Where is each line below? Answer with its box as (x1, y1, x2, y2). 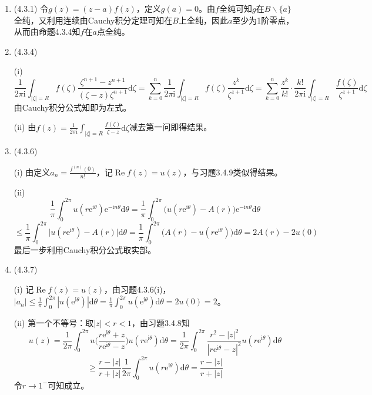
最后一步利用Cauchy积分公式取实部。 (14, 243, 156, 255)
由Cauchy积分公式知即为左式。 (14, 101, 132, 113)
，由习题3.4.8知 (132, 316, 190, 328)
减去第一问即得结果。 (129, 121, 212, 133)
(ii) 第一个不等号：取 (14, 316, 94, 328)
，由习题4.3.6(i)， (104, 283, 171, 296)
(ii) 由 (14, 121, 36, 133)
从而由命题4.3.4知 (14, 25, 81, 38)
